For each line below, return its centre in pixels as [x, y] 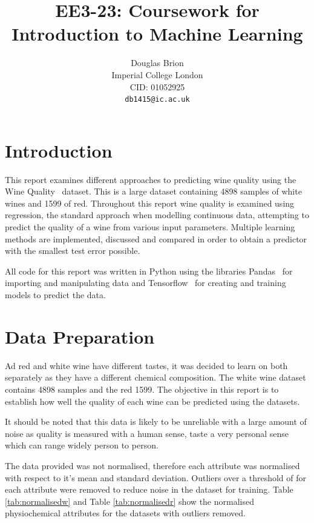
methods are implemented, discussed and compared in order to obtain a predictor [156, 238]
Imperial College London [157, 74]
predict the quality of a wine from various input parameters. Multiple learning [150, 227]
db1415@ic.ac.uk [157, 100]
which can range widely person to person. [82, 445]
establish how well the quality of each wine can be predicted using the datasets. [152, 401]
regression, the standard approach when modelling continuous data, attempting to [157, 215]
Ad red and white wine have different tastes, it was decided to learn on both [146, 365]
